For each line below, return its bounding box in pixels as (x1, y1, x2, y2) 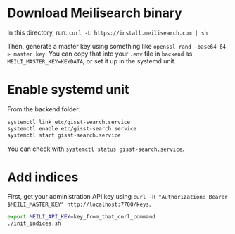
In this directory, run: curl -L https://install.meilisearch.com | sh (7, 28, 208, 37)
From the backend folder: (7, 104, 81, 113)
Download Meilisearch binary (7, 5, 183, 21)
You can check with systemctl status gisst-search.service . (7, 144, 184, 153)
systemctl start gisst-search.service (7, 132, 121, 139)
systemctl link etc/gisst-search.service (7, 118, 131, 125)
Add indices (7, 169, 79, 185)
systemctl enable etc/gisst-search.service (7, 125, 137, 132)
